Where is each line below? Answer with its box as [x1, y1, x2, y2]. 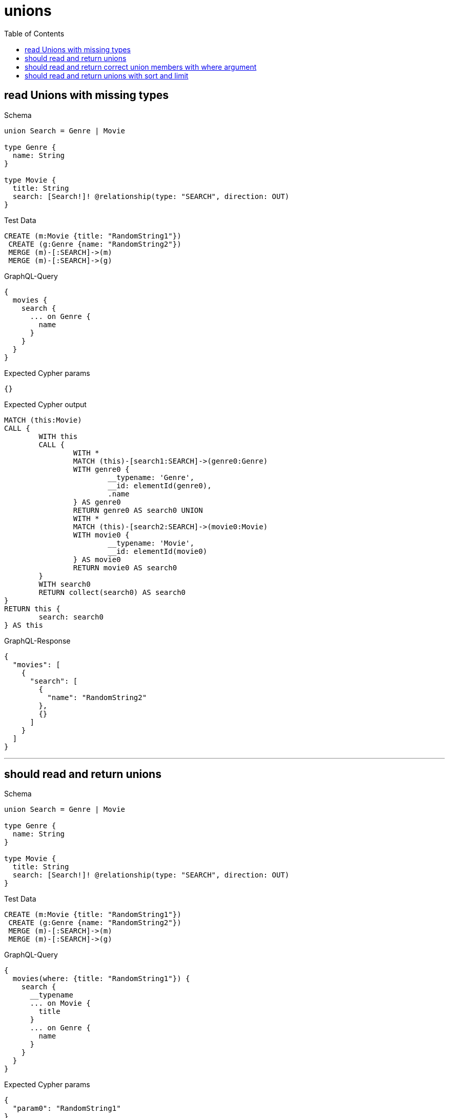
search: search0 [38, 612, 104, 621]
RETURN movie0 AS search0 [73, 563, 177, 572]
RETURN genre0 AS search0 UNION [73, 506, 203, 514]
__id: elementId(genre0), [108, 481, 212, 490]
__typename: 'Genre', [108, 473, 194, 482]
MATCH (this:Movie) [4, 415, 82, 424]
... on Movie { [30, 999, 91, 1008]
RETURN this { [4, 604, 60, 613]
